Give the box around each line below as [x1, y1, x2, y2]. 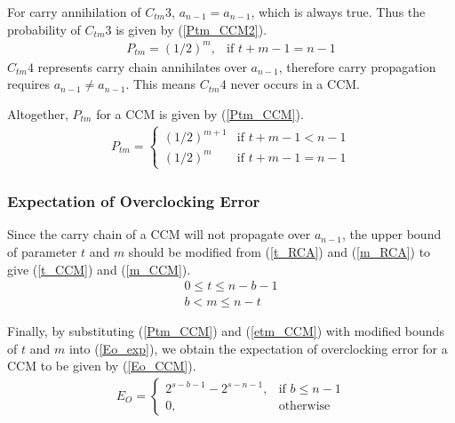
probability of [7, 20, 81, 38]
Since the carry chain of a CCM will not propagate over [7, 225, 311, 243]
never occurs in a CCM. [230, 75, 360, 93]
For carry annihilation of [7, 3, 141, 20]
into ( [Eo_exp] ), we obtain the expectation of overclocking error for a [68, 339, 448, 357]
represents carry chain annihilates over [37, 57, 247, 76]
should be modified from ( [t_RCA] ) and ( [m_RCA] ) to [128, 242, 431, 260]
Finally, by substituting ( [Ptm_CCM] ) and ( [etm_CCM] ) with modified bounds [7, 322, 444, 340]
